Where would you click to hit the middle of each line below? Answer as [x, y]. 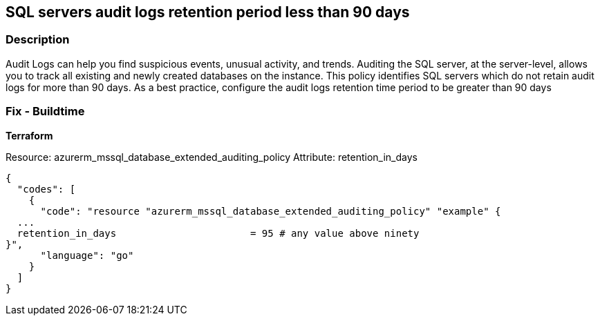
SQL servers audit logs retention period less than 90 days [208, 12]
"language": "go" [87, 255]
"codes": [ [46, 189]
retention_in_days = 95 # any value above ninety [218, 233]
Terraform [29, 135]
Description [38, 40]
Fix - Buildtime [45, 111]
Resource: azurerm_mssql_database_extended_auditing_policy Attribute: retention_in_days [212, 157]
